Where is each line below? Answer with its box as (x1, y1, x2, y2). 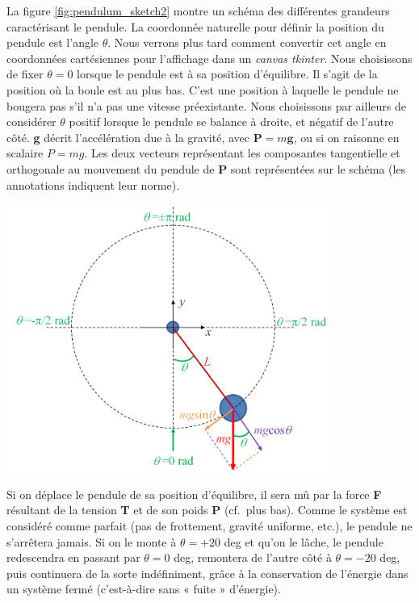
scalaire (6, 144, 44, 161)
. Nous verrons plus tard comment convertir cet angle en (107, 34, 387, 51)
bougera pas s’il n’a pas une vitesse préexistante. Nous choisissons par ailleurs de (6, 97, 406, 114)
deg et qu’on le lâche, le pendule (224, 533, 383, 550)
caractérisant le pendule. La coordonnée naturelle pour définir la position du (6, 18, 384, 35)
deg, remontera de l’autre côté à (174, 549, 332, 566)
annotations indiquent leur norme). (6, 176, 180, 193)
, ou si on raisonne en (293, 128, 400, 145)
